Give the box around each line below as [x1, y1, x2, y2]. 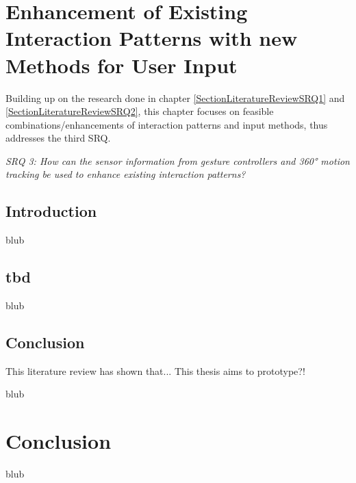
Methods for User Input [5, 51, 238, 79]
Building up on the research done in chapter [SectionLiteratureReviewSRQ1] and [5, 90, 345, 105]
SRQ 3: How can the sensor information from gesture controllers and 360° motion [5, 153, 350, 168]
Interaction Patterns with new [5, 24, 298, 52]
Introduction [5, 200, 97, 222]
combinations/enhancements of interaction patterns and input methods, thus [5, 117, 328, 131]
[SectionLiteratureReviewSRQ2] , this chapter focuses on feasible [5, 104, 274, 118]
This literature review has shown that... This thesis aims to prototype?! [5, 363, 305, 378]
